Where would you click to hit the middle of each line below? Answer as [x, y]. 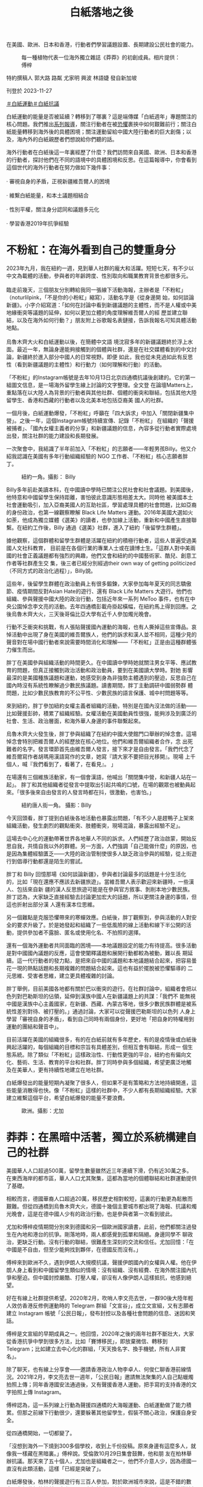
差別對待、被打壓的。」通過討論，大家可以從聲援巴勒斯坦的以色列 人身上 [106, 1011]
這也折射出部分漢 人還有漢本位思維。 [52, 905]
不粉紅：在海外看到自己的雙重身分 [91, 250]
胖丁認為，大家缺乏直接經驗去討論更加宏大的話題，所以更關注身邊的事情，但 [101, 897]
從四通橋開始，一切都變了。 [41, 1433]
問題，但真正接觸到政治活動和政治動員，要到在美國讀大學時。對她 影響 [105, 670]
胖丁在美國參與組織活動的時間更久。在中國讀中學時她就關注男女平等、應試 [99, 663]
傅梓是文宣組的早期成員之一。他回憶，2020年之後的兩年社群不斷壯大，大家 [100, 1334]
